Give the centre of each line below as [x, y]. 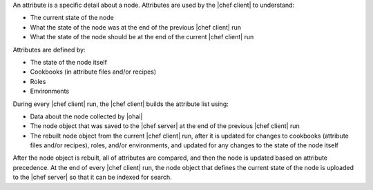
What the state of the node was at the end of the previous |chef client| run [136, 27]
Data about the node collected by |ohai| [86, 116]
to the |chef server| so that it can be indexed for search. [92, 177]
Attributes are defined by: [49, 50]
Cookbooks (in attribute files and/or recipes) [93, 72]
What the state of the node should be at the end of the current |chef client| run [142, 37]
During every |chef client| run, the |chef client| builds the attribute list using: [121, 104]
